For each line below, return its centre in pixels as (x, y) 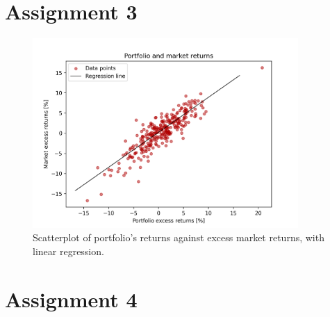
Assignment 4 (71, 299)
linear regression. (68, 251)
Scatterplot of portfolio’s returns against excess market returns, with (179, 237)
